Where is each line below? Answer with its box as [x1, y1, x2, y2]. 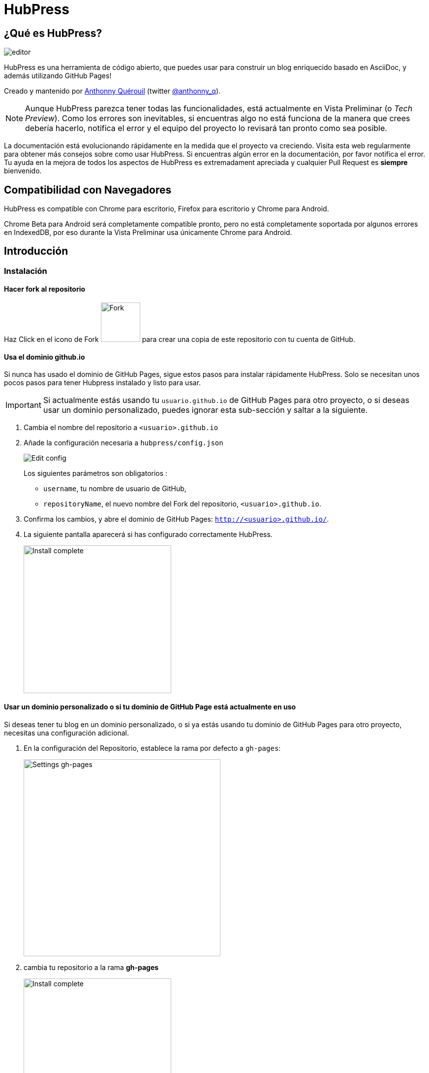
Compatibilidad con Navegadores [4, 183, 172, 196]
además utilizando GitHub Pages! [4, 71, 112, 80]
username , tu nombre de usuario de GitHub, [43, 484, 186, 493]
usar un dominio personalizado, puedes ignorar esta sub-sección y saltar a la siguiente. [43, 405, 368, 415]
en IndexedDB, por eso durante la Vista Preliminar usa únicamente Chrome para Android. [4, 228, 292, 237]
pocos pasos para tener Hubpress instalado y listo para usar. [4, 378, 201, 387]
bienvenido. [4, 167, 42, 175]
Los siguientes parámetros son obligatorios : [24, 469, 168, 478]
